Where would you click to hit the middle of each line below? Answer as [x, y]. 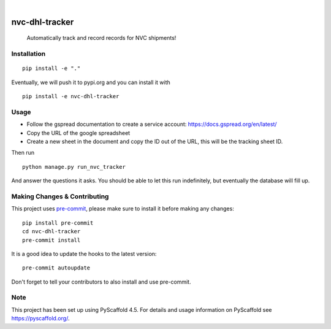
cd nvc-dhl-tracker [51, 231]
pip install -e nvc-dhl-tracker [71, 96]
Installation [29, 54]
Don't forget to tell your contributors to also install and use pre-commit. [101, 282]
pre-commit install [51, 240]
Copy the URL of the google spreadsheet [78, 133]
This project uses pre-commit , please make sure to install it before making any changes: [123, 209]
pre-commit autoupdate [56, 268]
